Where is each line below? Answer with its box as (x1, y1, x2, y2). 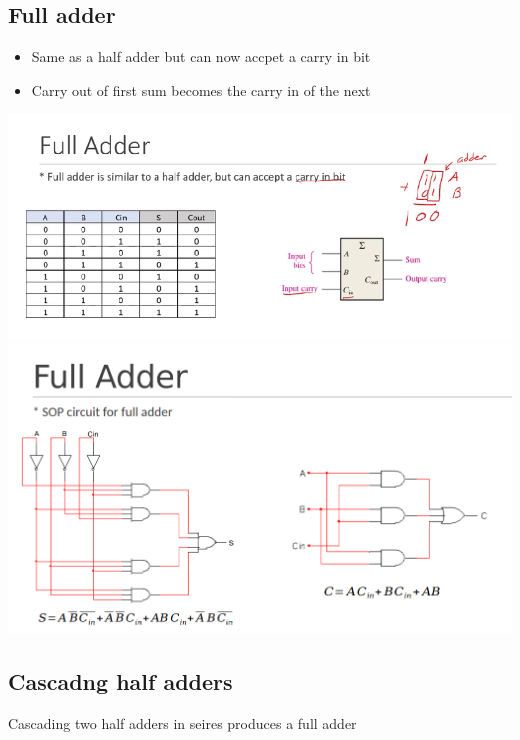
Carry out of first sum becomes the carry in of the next (31, 79, 371, 100)
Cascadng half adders (8, 665, 233, 696)
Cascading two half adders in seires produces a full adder (8, 712, 357, 733)
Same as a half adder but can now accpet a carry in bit (31, 46, 371, 67)
